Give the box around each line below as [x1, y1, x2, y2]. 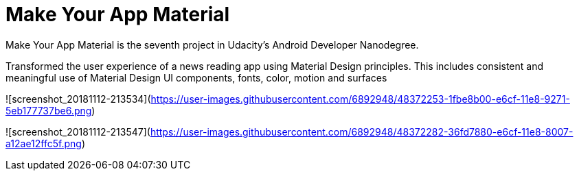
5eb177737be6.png [5, 104, 92, 116]
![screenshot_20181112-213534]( [5, 92, 151, 105]
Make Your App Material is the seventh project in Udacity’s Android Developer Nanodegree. [5, 38, 419, 51]
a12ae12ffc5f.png [5, 137, 82, 149]
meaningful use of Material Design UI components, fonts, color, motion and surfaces [5, 71, 387, 84]
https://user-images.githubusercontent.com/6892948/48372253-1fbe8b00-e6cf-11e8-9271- [150, 92, 570, 105]
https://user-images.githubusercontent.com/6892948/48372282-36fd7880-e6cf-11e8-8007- [150, 125, 574, 138]
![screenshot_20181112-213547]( [5, 125, 150, 138]
